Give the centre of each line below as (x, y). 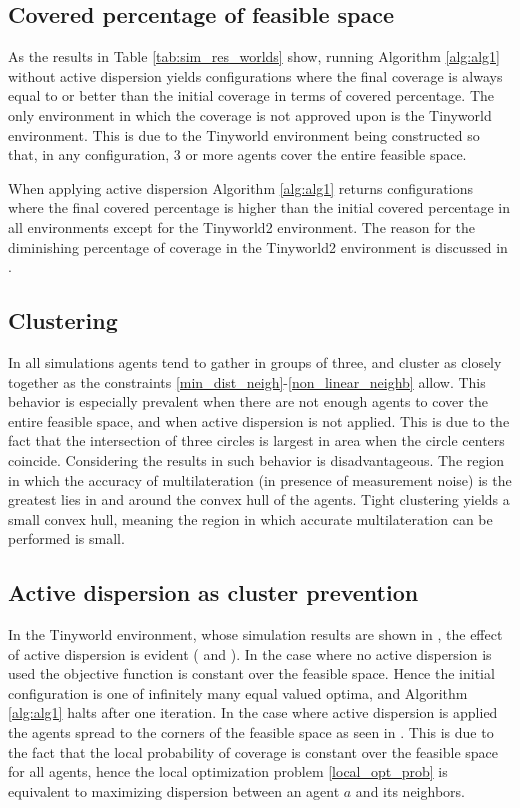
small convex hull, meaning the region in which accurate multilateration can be (250, 518)
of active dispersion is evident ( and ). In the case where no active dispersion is (250, 653)
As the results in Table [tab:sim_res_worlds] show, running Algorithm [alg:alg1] (254, 56)
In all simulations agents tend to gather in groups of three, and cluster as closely (255, 361)
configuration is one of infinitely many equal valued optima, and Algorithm (238, 692)
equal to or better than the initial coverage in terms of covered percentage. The (251, 95)
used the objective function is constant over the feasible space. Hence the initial (251, 673)
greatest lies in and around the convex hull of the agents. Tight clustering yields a (259, 499)
